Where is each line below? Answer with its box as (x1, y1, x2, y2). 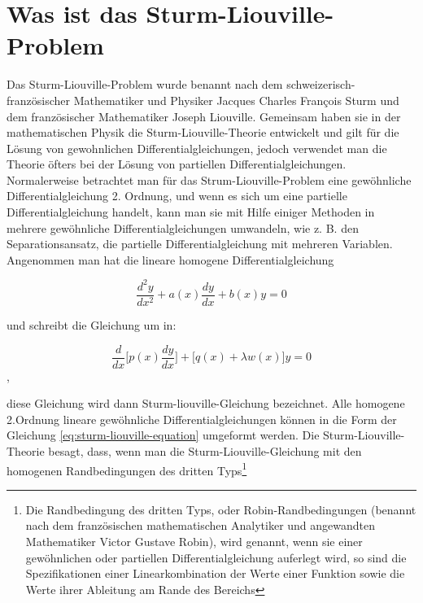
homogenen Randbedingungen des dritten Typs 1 (7, 459, 247, 478)
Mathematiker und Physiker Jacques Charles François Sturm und (73, 91, 399, 108)
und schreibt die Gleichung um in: (7, 317, 177, 333)
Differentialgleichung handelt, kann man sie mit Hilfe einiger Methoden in (7, 203, 375, 221)
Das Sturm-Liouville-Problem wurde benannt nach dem (7, 76, 283, 93)
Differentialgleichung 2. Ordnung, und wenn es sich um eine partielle (7, 187, 347, 204)
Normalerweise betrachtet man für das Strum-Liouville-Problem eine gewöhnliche (7, 171, 412, 188)
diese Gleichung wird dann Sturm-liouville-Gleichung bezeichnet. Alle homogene (7, 395, 405, 412)
